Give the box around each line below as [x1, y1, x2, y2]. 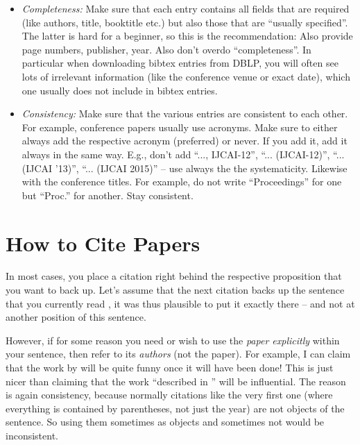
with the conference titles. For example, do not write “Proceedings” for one [22, 174, 342, 189]
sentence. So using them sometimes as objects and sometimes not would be [6, 414, 325, 429]
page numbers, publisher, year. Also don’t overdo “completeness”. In [22, 42, 311, 56]
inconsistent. [6, 428, 58, 442]
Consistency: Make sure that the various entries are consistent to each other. [22, 106, 348, 121]
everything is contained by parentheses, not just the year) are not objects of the [6, 401, 345, 415]
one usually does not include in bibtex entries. [22, 83, 218, 97]
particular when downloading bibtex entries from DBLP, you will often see [22, 56, 338, 70]
